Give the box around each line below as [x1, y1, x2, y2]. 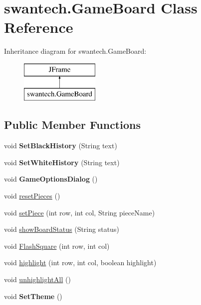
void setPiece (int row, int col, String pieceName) [4, 207, 155, 217]
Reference [4, 17, 73, 37]
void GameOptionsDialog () [4, 174, 98, 184]
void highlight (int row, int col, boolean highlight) [4, 257, 157, 268]
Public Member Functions [4, 117, 141, 132]
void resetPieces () [4, 191, 60, 201]
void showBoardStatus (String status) [4, 224, 119, 234]
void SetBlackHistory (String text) [4, 140, 117, 151]
